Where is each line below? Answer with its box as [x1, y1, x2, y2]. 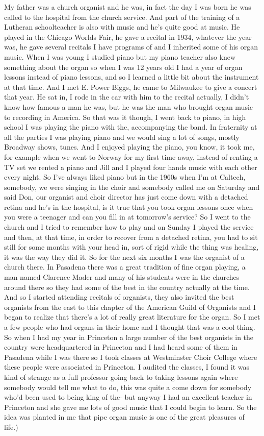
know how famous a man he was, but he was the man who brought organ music [4, 101, 253, 112]
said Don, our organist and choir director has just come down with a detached [4, 191, 248, 202]
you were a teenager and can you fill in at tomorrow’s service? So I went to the [4, 211, 251, 222]
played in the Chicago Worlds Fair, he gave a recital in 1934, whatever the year [4, 31, 252, 42]
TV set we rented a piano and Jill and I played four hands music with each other [4, 161, 257, 172]
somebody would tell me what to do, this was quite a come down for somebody [4, 381, 252, 392]
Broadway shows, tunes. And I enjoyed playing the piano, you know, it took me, [4, 141, 255, 152]
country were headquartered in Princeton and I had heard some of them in [4, 342, 237, 352]
